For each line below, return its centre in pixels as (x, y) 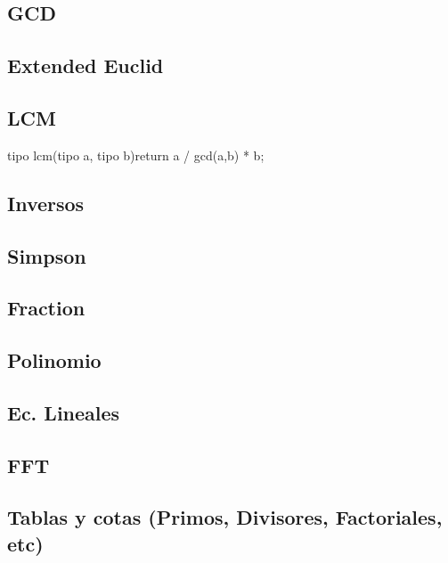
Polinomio (54, 360)
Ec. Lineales (64, 412)
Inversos (46, 203)
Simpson (47, 255)
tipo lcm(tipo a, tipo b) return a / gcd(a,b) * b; (136, 155)
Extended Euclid (86, 65)
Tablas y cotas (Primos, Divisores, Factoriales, (225, 517)
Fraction (46, 308)
